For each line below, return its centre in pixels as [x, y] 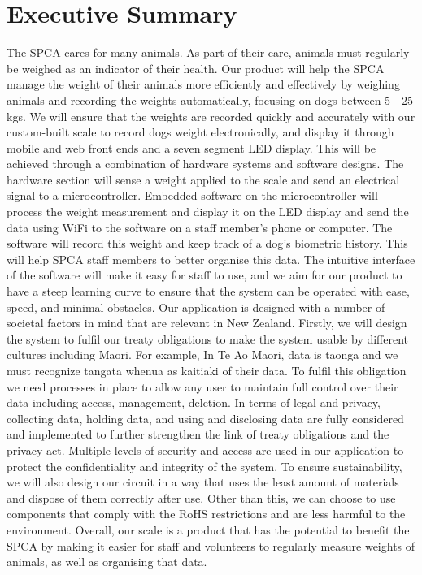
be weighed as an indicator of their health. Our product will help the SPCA [196, 68]
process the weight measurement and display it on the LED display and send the [208, 212]
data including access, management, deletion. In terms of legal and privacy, [194, 402]
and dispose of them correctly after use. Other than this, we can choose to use [201, 497]
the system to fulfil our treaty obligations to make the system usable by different [208, 338]
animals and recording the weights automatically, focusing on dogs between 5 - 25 [210, 99]
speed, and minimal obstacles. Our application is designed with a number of [196, 307]
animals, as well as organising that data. [107, 562]
